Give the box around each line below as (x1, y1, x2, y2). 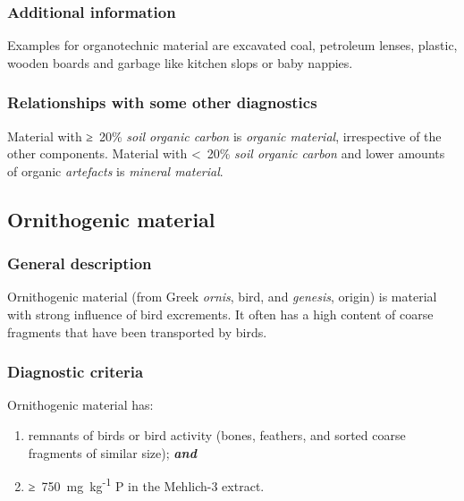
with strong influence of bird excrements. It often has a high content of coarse (7, 305, 434, 323)
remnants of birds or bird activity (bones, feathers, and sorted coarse (28, 426, 406, 444)
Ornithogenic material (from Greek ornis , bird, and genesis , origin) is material (7, 287, 437, 306)
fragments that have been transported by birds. (7, 322, 267, 341)
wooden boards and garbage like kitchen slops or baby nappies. (7, 53, 353, 72)
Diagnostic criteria (7, 361, 144, 383)
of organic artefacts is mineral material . (7, 161, 224, 180)
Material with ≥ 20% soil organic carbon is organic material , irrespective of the (7, 126, 442, 145)
